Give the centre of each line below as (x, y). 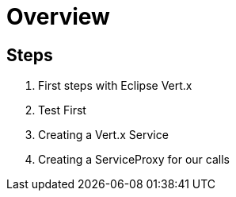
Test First (62, 110)
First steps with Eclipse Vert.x (115, 86)
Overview (58, 17)
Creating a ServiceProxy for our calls (134, 160)
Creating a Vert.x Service (103, 135)
